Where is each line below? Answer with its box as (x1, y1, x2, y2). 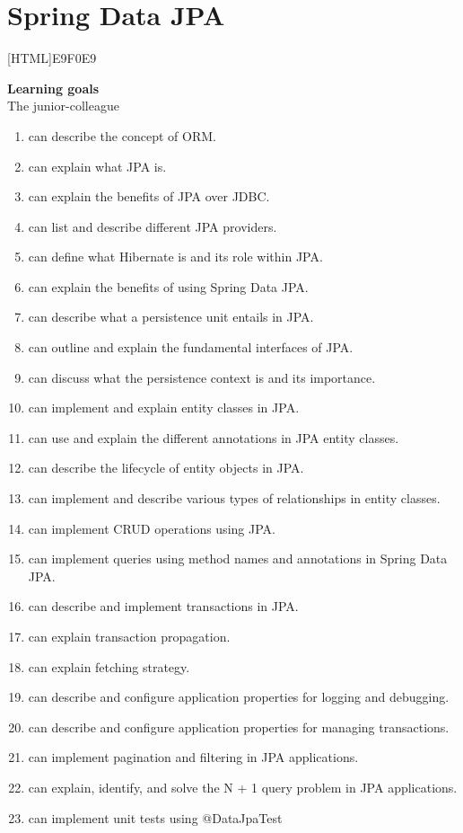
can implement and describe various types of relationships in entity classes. (28, 489, 441, 508)
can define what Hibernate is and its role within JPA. (28, 247, 323, 266)
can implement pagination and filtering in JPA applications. (28, 748, 359, 767)
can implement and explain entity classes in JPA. (28, 398, 300, 417)
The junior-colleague (7, 96, 119, 115)
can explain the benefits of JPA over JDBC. (28, 187, 270, 206)
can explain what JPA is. (28, 156, 167, 175)
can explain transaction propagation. (28, 627, 231, 645)
